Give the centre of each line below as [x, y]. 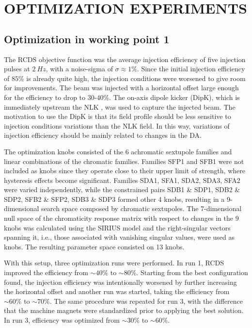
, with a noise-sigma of [79, 69]
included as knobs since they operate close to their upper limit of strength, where [125, 171]
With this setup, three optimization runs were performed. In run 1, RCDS [114, 263]
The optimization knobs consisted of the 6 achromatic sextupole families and [118, 151]
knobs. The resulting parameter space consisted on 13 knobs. [94, 246]
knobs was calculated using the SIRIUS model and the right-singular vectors [117, 227]
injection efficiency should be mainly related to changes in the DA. [103, 135]
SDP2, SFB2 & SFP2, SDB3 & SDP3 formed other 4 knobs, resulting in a [114, 199]
